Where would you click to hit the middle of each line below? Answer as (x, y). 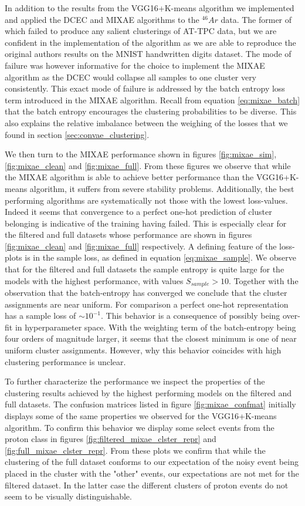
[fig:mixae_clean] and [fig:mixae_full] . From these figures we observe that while (148, 165)
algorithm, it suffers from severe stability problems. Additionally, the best (162, 188)
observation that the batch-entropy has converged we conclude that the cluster (146, 293)
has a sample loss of (40, 316)
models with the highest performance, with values (94, 280)
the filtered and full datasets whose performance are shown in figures (128, 235)
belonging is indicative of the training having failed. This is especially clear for (146, 223)
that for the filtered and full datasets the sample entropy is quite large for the (145, 269)
